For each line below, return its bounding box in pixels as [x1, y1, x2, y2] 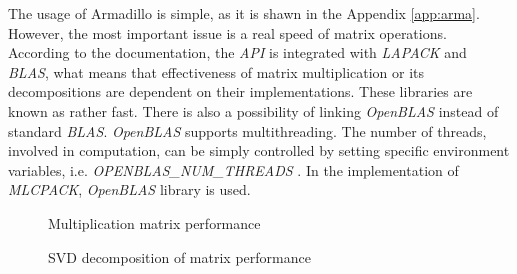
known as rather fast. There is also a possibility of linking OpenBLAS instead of [8, 100, 499, 121]
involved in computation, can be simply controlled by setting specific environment [8, 140, 510, 161]
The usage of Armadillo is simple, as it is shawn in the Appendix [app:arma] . [8, 3, 480, 23]
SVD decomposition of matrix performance [48, 246, 311, 267]
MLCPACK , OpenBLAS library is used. [8, 179, 251, 200]
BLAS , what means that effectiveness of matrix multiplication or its [8, 61, 425, 82]
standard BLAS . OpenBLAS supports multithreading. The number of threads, [8, 120, 487, 141]
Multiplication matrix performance [48, 212, 261, 233]
